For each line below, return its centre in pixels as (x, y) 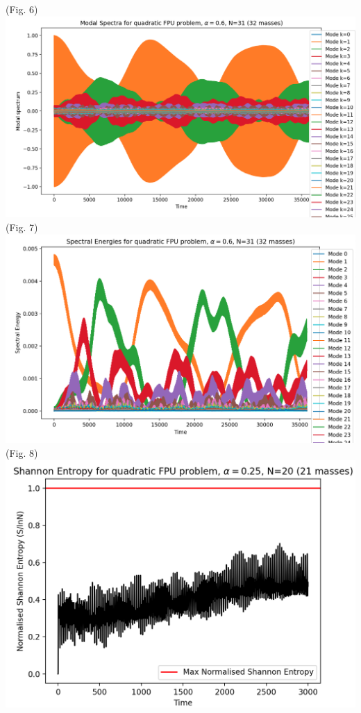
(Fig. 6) (22, 9)
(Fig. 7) (22, 227)
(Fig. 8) (22, 452)
